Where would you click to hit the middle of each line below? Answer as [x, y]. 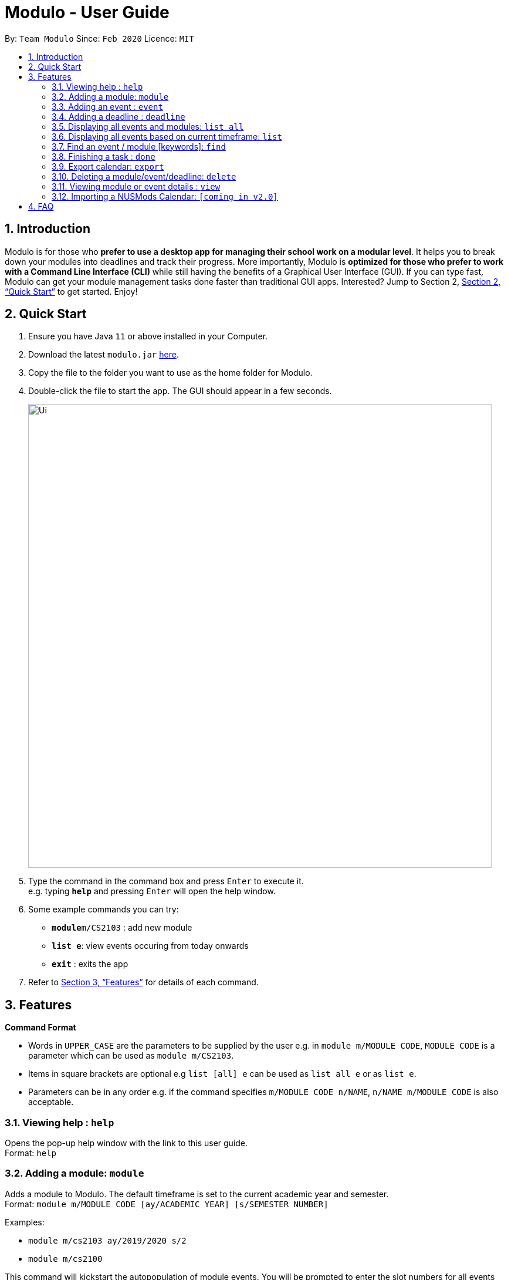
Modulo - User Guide [87, 12]
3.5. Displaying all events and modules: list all [148, 126]
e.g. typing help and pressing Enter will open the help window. [152, 891]
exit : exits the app [90, 964]
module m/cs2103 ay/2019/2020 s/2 [107, 1240]
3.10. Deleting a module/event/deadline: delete [144, 176]
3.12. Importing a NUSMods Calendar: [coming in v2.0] [165, 196]
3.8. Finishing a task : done [104, 156]
